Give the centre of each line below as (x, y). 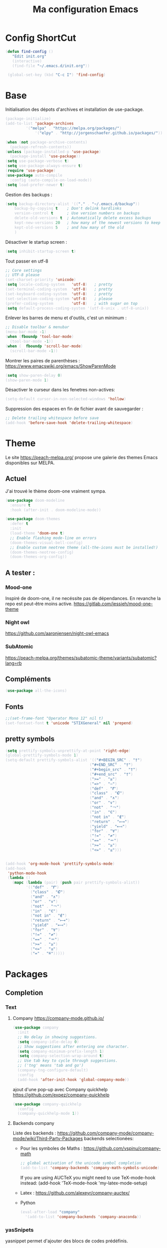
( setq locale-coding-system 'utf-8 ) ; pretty (59, 285)
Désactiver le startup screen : (36, 242)
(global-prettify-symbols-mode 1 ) (42, 755)
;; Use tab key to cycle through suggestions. (68, 1061)
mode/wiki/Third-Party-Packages (48, 1139)
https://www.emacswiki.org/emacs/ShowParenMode (61, 366)
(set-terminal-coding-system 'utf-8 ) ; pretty (59, 289)
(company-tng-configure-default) (53, 1070)
